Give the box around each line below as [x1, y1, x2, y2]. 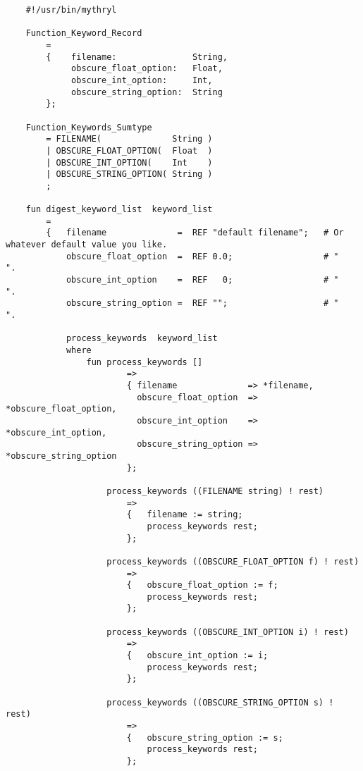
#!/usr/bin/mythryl [25, 5, 117, 15]
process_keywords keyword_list [66, 333, 218, 344]
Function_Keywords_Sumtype [25, 122, 152, 132]
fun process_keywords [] [86, 357, 203, 367]
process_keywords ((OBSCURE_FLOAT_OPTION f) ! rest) [106, 556, 359, 567]
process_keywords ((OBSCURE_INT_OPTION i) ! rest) [106, 627, 349, 637]
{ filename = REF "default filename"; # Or [46, 228, 344, 238]
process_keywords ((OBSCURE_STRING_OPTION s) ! [106, 697, 334, 708]
